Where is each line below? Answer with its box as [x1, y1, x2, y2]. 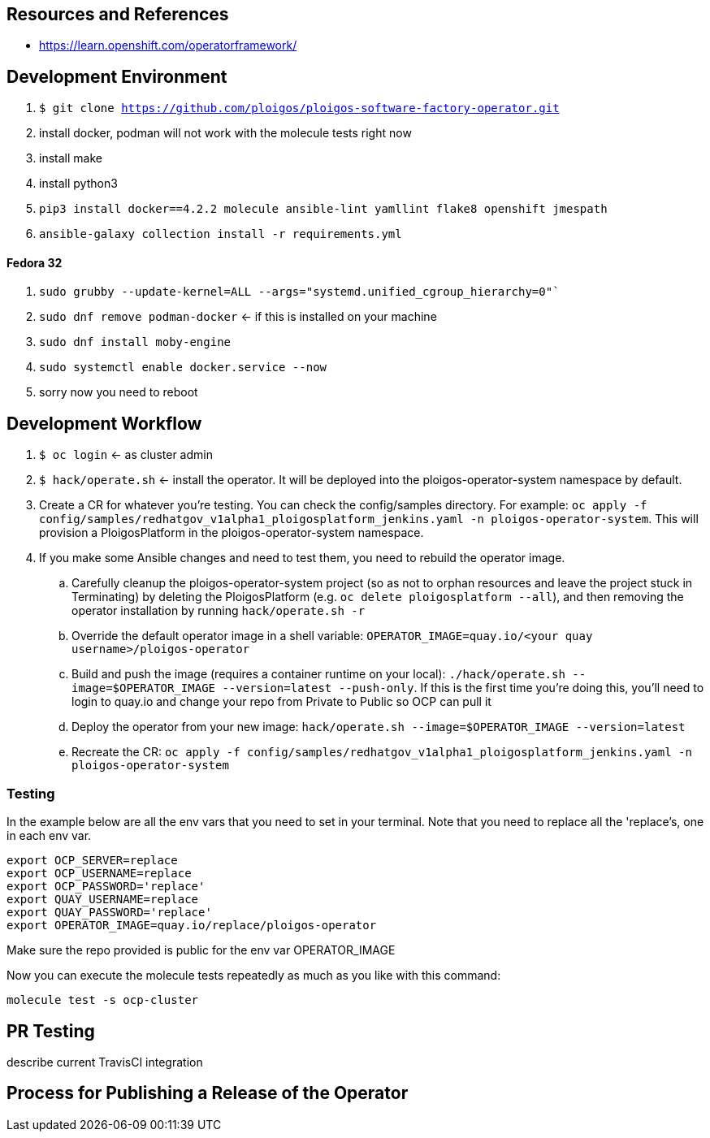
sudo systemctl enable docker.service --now [39, 361, 327, 374]
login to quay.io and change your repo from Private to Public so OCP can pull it [71, 694, 491, 709]
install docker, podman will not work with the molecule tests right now [39, 126, 412, 141]
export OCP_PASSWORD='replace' [6, 880, 206, 894]
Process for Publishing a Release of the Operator [6, 1083, 409, 1104]
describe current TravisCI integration [6, 1054, 203, 1069]
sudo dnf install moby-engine [39, 335, 232, 349]
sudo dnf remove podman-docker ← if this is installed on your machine [39, 309, 437, 324]
